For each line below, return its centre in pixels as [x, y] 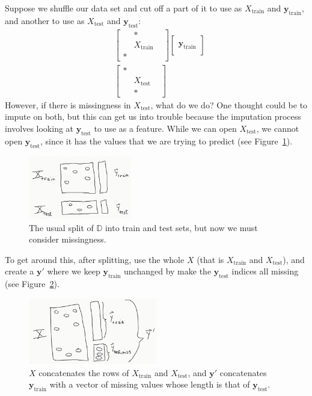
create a [20, 271]
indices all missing [265, 271]
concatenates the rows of [84, 372]
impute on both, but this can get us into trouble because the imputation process [153, 116]
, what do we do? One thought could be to [229, 104]
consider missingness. [68, 239]
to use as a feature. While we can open [165, 128]
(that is [210, 259]
